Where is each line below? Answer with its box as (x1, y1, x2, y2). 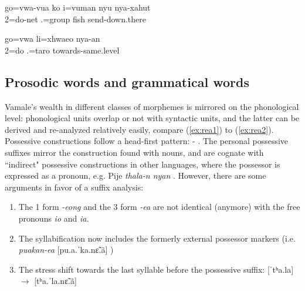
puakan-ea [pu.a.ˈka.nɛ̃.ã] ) (18, 243, 114, 256)
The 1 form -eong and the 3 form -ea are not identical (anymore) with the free (18, 200, 300, 213)
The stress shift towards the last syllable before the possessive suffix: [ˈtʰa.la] (18, 263, 294, 275)
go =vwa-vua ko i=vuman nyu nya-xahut (5, 1, 151, 13)
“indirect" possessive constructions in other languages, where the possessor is (5, 158, 280, 170)
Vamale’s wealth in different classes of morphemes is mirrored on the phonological (5, 100, 299, 112)
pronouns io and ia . (18, 212, 89, 224)
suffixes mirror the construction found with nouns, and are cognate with (5, 146, 264, 158)
